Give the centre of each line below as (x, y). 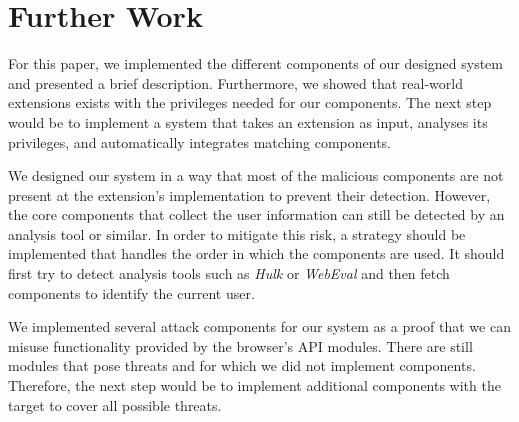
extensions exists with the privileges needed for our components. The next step (250, 102)
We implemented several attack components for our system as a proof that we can (259, 326)
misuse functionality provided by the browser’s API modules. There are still (240, 345)
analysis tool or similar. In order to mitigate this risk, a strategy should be (237, 233)
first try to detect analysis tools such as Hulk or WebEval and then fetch (229, 273)
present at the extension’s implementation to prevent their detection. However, (249, 194)
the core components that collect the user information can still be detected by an (256, 214)
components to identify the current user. (131, 292)
